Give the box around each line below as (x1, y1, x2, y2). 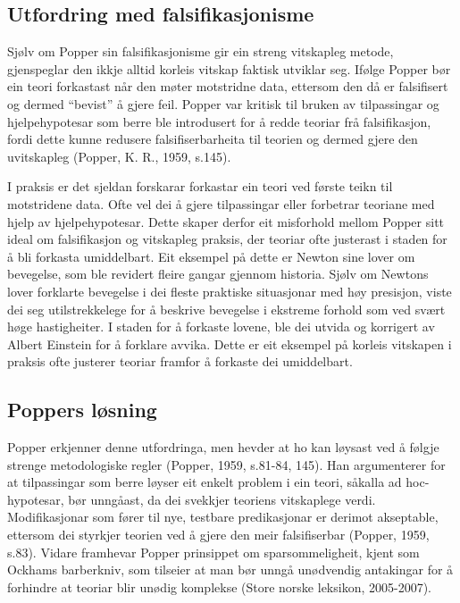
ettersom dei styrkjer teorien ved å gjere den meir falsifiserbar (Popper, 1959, (7, 525, 430, 544)
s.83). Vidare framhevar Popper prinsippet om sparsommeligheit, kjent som (7, 542, 420, 561)
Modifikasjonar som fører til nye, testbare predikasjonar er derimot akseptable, (7, 507, 439, 526)
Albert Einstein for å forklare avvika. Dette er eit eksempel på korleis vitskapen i (7, 334, 452, 353)
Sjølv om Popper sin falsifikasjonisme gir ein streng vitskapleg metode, (7, 42, 394, 61)
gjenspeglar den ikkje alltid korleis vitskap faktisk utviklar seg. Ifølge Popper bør (7, 59, 451, 78)
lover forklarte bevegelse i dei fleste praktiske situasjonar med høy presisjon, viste (7, 281, 452, 300)
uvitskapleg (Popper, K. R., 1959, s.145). (7, 147, 231, 165)
